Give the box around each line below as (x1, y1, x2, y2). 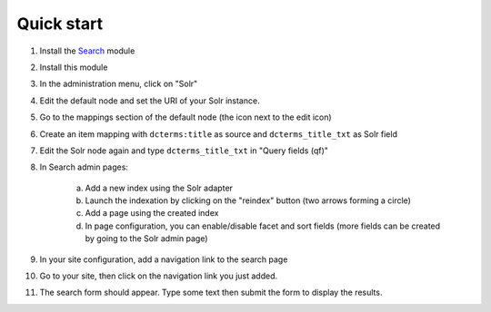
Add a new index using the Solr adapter (85, 182, 234, 193)
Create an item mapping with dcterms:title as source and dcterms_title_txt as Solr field (39, 128, 397, 140)
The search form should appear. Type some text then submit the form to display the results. (39, 287, 383, 298)
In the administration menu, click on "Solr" (39, 78, 198, 90)
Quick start (16, 14, 104, 34)
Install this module (39, 62, 108, 73)
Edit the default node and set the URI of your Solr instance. (39, 95, 260, 106)
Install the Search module (39, 45, 135, 56)
